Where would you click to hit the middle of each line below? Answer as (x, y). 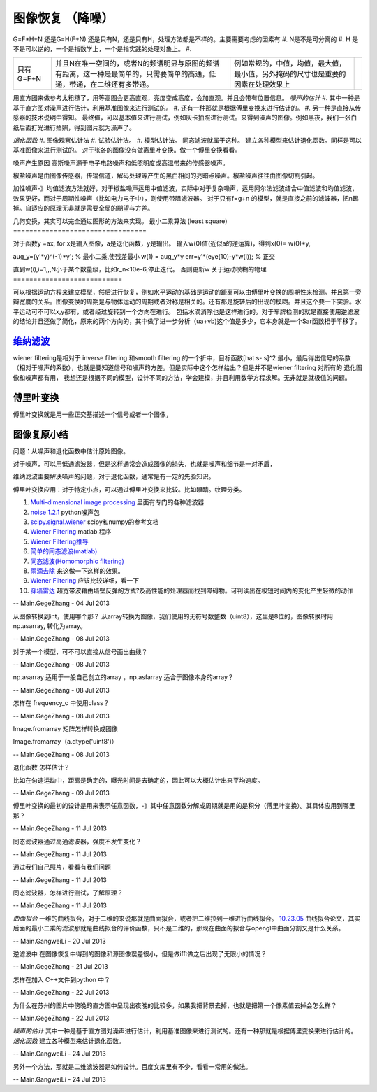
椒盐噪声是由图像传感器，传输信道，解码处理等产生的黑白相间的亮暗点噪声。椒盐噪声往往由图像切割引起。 (166, 176)
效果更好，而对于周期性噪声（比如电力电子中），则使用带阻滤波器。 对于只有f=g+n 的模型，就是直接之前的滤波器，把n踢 (186, 198)
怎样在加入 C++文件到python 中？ (62, 979)
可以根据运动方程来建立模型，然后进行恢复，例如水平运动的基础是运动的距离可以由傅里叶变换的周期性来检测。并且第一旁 (187, 292)
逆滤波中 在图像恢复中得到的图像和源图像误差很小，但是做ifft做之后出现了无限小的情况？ (140, 954)
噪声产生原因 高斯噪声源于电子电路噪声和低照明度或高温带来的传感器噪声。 (121, 163)
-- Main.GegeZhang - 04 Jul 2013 (61, 603)
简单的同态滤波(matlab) (64, 551)
